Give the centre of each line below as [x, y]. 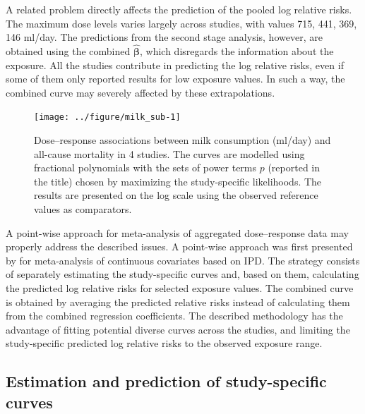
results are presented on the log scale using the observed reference [176, 195]
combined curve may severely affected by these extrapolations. [140, 92]
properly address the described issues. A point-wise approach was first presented [179, 246]
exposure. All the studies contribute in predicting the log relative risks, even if [175, 65]
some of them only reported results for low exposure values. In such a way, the [175, 79]
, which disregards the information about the [237, 51]
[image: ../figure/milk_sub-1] [107, 117]
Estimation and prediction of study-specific [166, 381]
